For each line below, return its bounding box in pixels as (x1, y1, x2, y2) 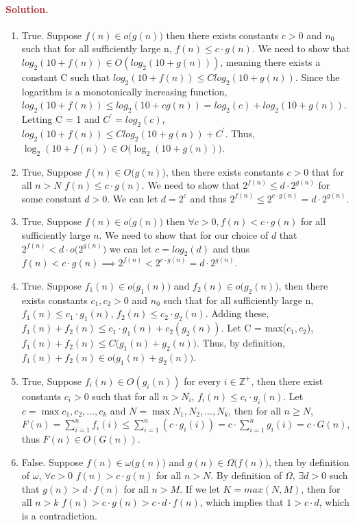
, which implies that (199, 495, 284, 509)
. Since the (295, 69, 340, 84)
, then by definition (268, 454, 350, 469)
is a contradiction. (21, 509, 97, 523)
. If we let (180, 481, 220, 495)
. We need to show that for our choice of (99, 227, 269, 242)
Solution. (5, 1, 49, 16)
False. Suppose (21, 454, 84, 469)
